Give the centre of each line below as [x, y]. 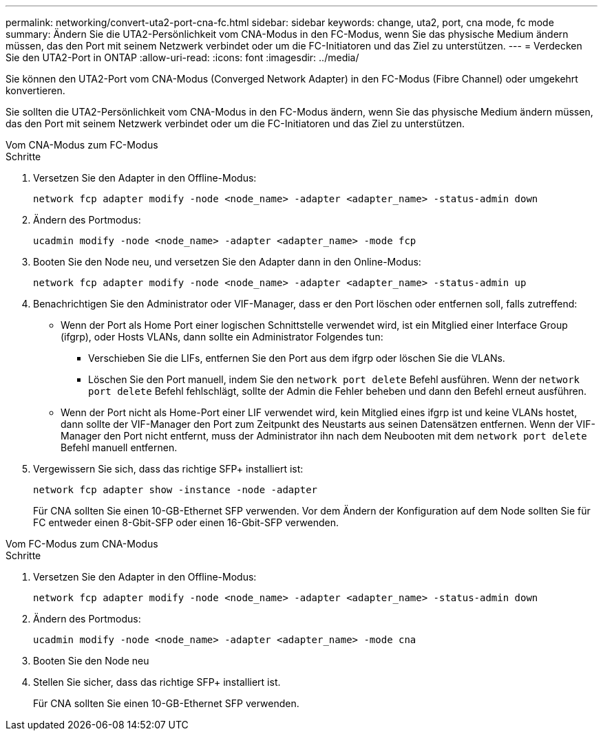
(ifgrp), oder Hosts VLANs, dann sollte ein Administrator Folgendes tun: [222, 337]
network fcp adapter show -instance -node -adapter [176, 490]
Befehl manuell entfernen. [119, 447]
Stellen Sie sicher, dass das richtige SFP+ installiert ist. [157, 682]
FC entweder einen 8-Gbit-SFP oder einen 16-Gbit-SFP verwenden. [186, 522]
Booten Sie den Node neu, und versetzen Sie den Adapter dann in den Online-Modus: [227, 262]
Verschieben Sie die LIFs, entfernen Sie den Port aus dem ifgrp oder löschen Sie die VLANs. [297, 358]
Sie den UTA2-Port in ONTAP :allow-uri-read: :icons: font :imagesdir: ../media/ [182, 57]
